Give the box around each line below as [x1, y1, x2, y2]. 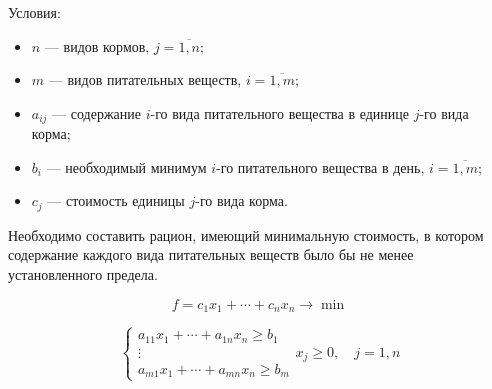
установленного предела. [8, 264, 158, 285]
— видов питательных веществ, [48, 69, 242, 90]
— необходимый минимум [46, 156, 207, 177]
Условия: [8, 2, 61, 22]
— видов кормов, [44, 35, 150, 56]
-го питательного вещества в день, [216, 156, 425, 177]
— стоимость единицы [47, 190, 185, 211]
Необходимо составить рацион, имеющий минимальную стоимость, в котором [8, 224, 484, 245]
